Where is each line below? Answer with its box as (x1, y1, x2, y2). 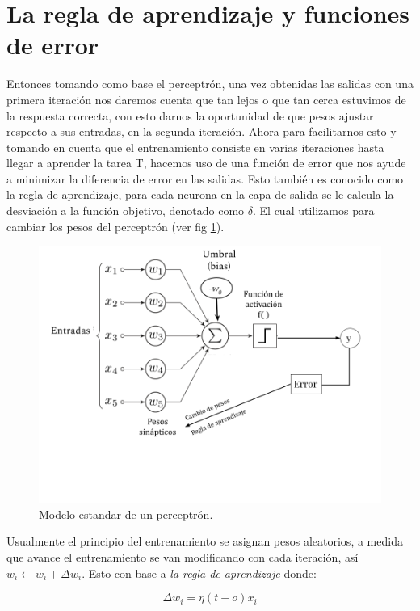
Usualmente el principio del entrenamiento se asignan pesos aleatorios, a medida (6, 533, 403, 550)
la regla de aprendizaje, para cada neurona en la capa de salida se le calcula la (6, 186, 394, 203)
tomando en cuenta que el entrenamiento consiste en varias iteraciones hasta (6, 138, 384, 155)
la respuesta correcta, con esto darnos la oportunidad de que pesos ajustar (6, 107, 374, 124)
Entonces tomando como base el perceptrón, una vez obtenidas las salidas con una (6, 75, 414, 92)
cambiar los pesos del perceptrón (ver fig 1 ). (6, 217, 225, 234)
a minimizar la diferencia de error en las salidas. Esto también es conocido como (6, 170, 404, 187)
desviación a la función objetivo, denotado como (6, 202, 245, 219)
